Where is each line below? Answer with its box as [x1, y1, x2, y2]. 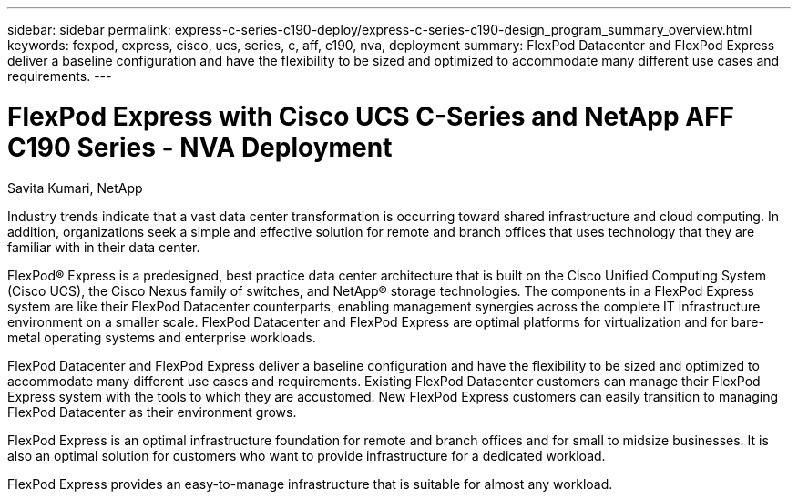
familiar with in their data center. [7, 239, 200, 255]
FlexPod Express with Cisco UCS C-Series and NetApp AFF [7, 100, 735, 132]
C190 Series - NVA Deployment [7, 131, 393, 163]
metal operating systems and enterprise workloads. [7, 329, 316, 345]
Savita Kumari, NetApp [7, 179, 143, 196]
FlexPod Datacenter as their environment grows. [7, 403, 297, 420]
